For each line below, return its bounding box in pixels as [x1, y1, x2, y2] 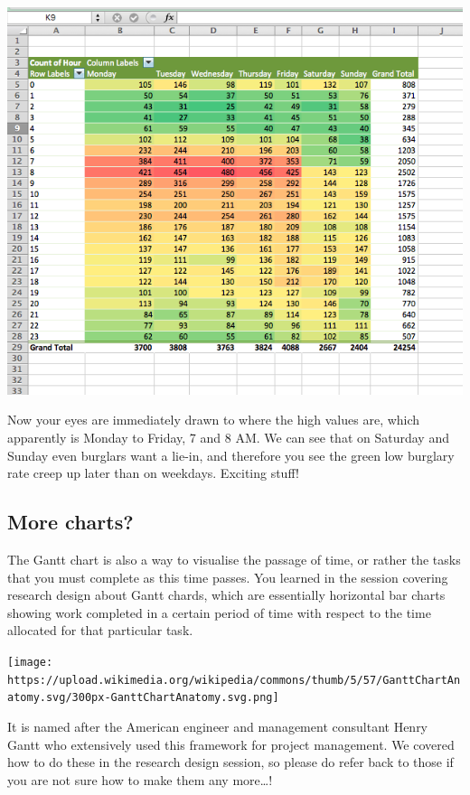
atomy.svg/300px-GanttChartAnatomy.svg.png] [7, 691, 279, 705]
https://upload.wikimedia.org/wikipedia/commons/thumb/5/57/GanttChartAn [7, 673, 461, 687]
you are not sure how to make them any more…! [7, 770, 273, 789]
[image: [7, 656, 53, 669]
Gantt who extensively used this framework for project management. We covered [7, 734, 455, 753]
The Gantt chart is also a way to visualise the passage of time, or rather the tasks [7, 550, 461, 569]
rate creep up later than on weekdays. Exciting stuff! [7, 463, 299, 482]
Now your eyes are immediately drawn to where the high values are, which [7, 410, 420, 429]
